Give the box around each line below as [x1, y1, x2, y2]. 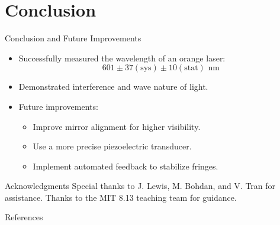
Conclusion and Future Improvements [5, 32, 141, 44]
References [5, 211, 43, 223]
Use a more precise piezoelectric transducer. [33, 140, 192, 152]
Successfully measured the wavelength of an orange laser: [18, 51, 226, 64]
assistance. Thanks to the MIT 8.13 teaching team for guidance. [5, 191, 237, 203]
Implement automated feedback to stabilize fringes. [33, 159, 218, 172]
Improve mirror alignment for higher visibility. [33, 120, 201, 132]
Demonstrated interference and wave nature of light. [18, 80, 208, 93]
